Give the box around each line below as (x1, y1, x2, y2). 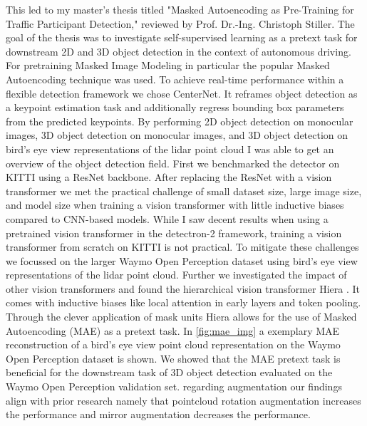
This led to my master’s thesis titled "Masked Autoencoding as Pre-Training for (6, 2, 354, 16)
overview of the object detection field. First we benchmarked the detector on (6, 155, 340, 170)
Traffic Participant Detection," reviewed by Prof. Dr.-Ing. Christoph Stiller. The (6, 16, 355, 31)
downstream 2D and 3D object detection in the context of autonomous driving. (6, 43, 351, 58)
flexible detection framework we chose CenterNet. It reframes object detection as (6, 85, 358, 100)
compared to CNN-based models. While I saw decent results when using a (6, 211, 329, 226)
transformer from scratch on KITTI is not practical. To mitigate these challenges (6, 239, 359, 254)
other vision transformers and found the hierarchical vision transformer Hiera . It (6, 281, 361, 296)
